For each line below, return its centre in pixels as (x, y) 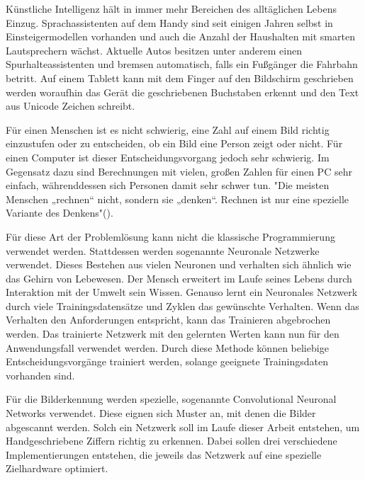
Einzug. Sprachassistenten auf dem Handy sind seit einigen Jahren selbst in (169, 22)
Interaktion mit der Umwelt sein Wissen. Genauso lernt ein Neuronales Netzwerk (182, 292)
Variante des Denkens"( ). (60, 213)
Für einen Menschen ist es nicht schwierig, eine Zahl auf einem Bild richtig (168, 129)
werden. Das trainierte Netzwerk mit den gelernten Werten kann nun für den (173, 334)
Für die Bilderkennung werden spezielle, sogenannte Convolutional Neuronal (171, 399)
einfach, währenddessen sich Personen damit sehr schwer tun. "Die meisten (168, 185)
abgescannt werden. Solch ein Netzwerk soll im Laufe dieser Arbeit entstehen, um (183, 427)
